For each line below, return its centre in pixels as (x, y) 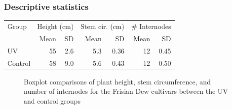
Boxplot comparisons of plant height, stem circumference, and (117, 81)
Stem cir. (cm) (102, 26)
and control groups (52, 100)
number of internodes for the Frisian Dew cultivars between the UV (126, 91)
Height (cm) (56, 26)
